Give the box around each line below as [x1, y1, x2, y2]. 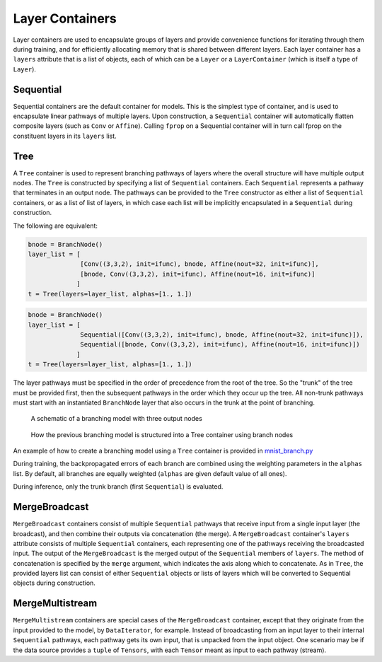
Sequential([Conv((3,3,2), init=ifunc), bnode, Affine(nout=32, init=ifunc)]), [80, 330, 364, 339]
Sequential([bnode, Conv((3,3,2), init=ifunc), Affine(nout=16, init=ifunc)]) [80, 340, 360, 349]
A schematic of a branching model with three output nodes [30, 414, 203, 423]
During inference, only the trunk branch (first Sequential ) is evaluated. [13, 482, 224, 491]
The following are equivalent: [13, 221, 98, 230]
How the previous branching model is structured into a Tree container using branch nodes [30, 430, 294, 439]
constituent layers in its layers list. [13, 132, 117, 140]
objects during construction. [13, 579, 95, 587]
